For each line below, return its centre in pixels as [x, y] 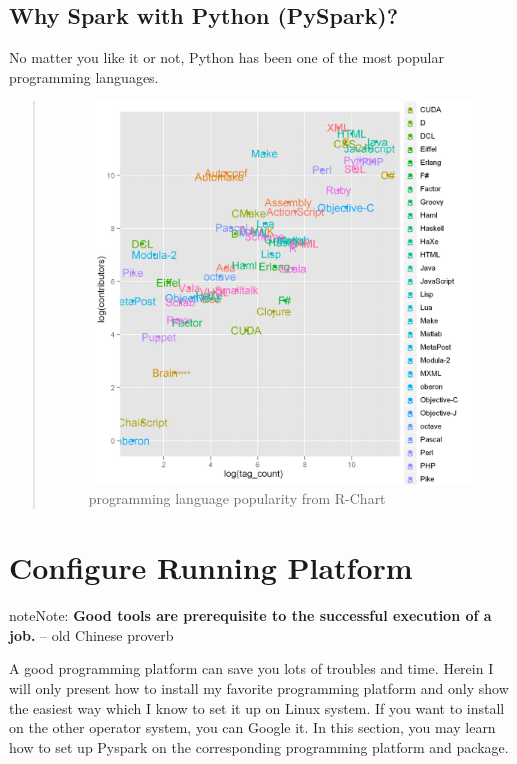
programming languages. [84, 76]
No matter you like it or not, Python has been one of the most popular [226, 57]
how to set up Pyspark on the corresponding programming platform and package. [259, 746]
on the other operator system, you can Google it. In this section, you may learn [252, 727]
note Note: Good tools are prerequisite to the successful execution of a [250, 615]
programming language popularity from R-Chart [237, 498]
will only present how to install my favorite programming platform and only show [259, 687]
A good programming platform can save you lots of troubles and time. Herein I [251, 668]
